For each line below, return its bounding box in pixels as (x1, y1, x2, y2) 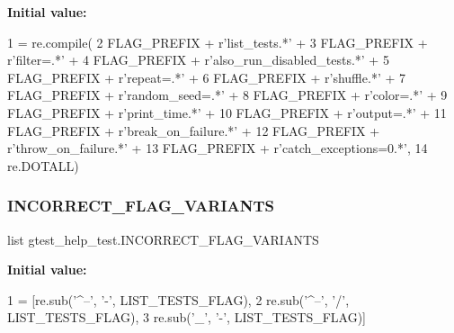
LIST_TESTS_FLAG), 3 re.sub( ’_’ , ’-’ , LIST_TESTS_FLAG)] (7, 308, 367, 327)
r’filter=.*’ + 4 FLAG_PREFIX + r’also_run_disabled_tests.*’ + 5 (7, 50, 389, 69)
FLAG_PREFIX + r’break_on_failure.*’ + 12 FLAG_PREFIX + (7, 121, 380, 139)
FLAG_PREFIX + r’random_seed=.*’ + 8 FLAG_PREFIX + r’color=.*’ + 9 (7, 85, 448, 104)
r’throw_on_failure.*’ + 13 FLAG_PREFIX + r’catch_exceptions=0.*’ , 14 (7, 139, 428, 157)
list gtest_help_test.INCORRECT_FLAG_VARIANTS (7, 229, 319, 248)
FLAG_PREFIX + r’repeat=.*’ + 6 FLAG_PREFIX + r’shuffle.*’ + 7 (7, 67, 405, 86)
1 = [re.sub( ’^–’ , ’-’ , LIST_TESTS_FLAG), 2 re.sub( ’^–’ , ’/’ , (7, 290, 350, 309)
